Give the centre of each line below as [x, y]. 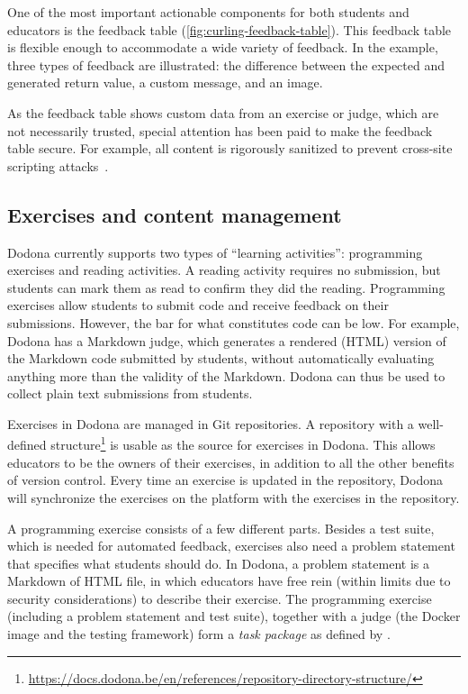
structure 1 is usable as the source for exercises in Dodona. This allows [243, 443]
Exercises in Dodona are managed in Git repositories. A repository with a [211, 423]
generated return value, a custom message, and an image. [165, 82]
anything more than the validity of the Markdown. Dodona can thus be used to [226, 375]
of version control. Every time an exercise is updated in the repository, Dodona [225, 480]
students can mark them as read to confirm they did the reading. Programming [226, 287]
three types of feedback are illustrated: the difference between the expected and [226, 64]
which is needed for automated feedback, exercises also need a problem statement [231, 546]
